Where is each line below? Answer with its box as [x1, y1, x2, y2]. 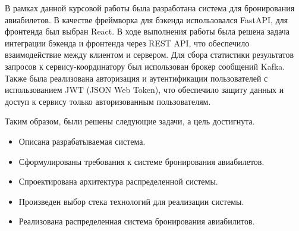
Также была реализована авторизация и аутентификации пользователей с [5, 71, 268, 84]
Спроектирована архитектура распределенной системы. [18, 175, 218, 188]
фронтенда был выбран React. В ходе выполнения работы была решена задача [5, 25, 290, 38]
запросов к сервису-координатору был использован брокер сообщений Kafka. [5, 60, 285, 72]
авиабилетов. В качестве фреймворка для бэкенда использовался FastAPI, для [5, 13, 288, 26]
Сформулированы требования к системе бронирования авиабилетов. [18, 155, 265, 167]
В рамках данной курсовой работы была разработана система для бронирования [5, 2, 295, 14]
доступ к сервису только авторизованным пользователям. [5, 95, 211, 107]
